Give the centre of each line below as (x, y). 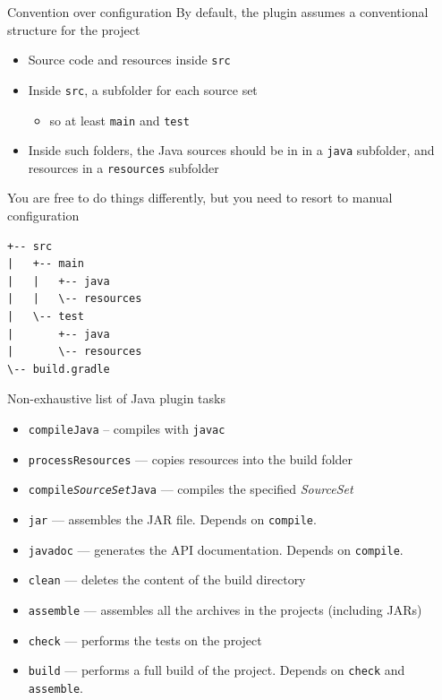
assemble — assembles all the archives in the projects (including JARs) (225, 609)
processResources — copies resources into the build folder (191, 458)
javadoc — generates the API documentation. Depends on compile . (216, 549)
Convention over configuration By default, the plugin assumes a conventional (218, 12)
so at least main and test (119, 120)
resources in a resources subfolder (123, 167)
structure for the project (74, 29)
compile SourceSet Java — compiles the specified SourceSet (191, 489)
